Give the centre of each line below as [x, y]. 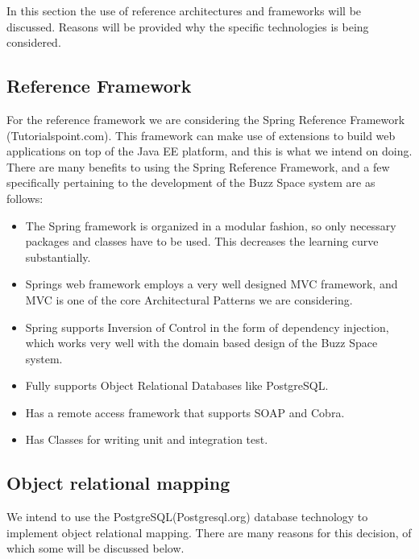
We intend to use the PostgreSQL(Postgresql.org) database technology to [187, 517]
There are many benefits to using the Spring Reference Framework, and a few [198, 166]
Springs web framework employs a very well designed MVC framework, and [212, 284]
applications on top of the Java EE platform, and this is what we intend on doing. [209, 151]
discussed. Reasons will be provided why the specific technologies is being [188, 26]
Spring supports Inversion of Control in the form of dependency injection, [207, 327]
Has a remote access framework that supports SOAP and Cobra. [185, 412]
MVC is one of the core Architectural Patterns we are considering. [189, 299]
